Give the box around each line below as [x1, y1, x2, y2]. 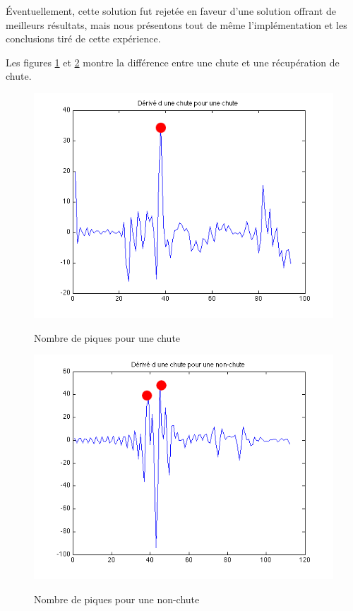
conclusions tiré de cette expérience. [6, 31, 161, 46]
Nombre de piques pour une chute [34, 330, 181, 345]
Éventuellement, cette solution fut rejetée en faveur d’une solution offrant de [6, 4, 336, 18]
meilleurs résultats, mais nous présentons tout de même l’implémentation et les [6, 17, 347, 32]
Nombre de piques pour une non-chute [34, 591, 200, 606]
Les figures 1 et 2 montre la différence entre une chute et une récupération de [6, 54, 340, 69]
